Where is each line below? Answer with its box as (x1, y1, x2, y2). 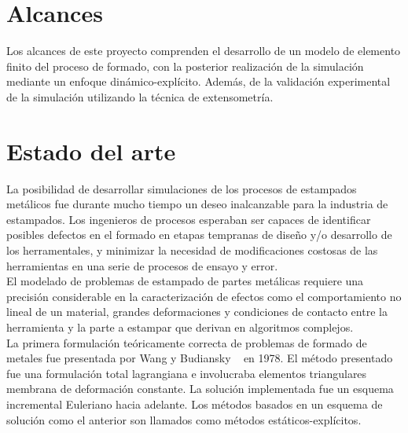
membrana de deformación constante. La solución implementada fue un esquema (6, 380, 394, 397)
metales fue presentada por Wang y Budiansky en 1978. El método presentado (6, 350, 393, 366)
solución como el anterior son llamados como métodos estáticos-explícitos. (6, 411, 362, 427)
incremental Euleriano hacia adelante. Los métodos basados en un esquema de (6, 395, 383, 412)
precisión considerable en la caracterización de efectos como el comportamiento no (6, 288, 402, 304)
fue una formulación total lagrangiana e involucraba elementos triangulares (6, 365, 367, 381)
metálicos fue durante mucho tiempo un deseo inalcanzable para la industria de (6, 196, 388, 212)
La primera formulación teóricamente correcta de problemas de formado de (6, 334, 367, 350)
